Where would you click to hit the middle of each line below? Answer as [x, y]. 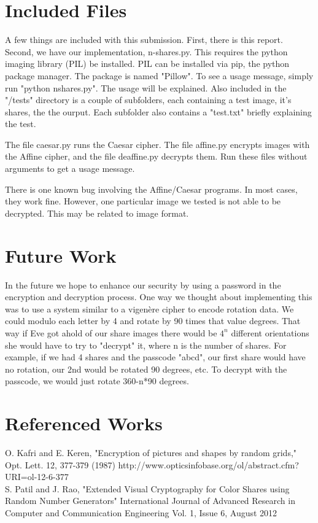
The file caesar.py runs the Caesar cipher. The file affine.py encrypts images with [157, 144]
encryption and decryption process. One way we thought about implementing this [159, 297]
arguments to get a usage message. [70, 169]
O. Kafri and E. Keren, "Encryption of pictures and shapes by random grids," [151, 453]
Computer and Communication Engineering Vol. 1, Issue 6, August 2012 [141, 513]
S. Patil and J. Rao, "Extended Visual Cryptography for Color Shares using [147, 488]
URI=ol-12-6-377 [37, 477]
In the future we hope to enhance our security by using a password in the [143, 285]
